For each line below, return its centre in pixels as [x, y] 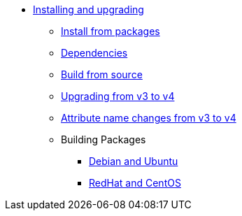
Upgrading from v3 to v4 [118, 96]
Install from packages [111, 31]
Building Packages [104, 139]
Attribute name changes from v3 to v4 [149, 118]
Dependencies [94, 53]
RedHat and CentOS [135, 183]
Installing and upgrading [88, 9]
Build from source [102, 74]
